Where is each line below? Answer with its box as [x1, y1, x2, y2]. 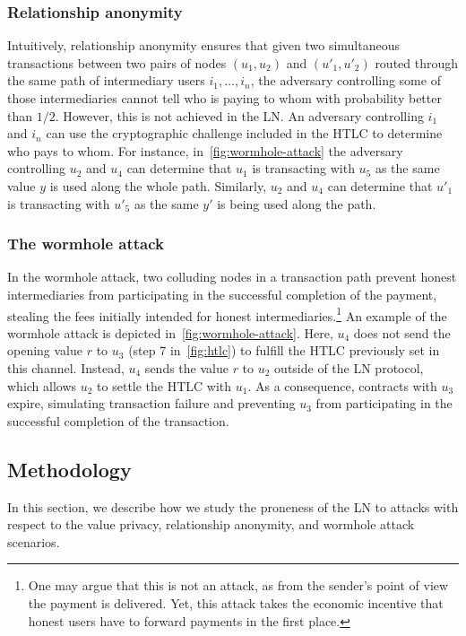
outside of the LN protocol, [274, 359, 424, 377]
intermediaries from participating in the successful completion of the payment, [7, 284, 437, 303]
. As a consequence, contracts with [247, 376, 437, 395]
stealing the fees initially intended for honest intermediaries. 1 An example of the [7, 303, 447, 325]
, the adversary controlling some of [250, 71, 441, 90]
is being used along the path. [217, 194, 376, 213]
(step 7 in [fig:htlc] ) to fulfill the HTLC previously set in [128, 341, 440, 360]
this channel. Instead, [7, 359, 125, 377]
